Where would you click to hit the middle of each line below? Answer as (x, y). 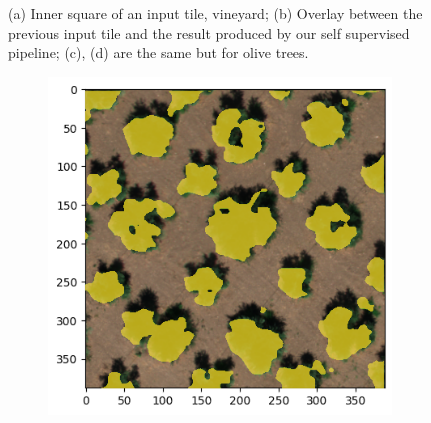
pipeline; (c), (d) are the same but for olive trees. (158, 52)
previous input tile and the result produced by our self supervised (209, 32)
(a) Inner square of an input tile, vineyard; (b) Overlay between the (215, 13)
